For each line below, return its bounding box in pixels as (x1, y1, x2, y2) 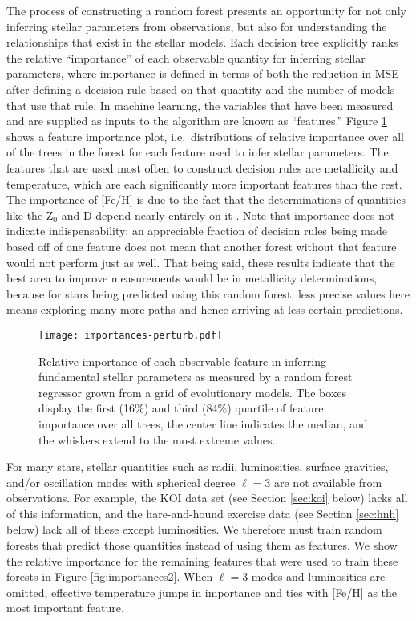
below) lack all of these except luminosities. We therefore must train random (6, 521, 382, 538)
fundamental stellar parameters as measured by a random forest (38, 368, 353, 385)
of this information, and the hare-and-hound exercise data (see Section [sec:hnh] (6, 505, 399, 522)
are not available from (273, 473, 382, 490)
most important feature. (6, 599, 124, 616)
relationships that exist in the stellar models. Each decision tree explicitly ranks (6, 34, 398, 51)
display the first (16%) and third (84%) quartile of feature (38, 400, 324, 416)
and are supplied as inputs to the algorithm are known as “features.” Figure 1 (6, 112, 387, 129)
